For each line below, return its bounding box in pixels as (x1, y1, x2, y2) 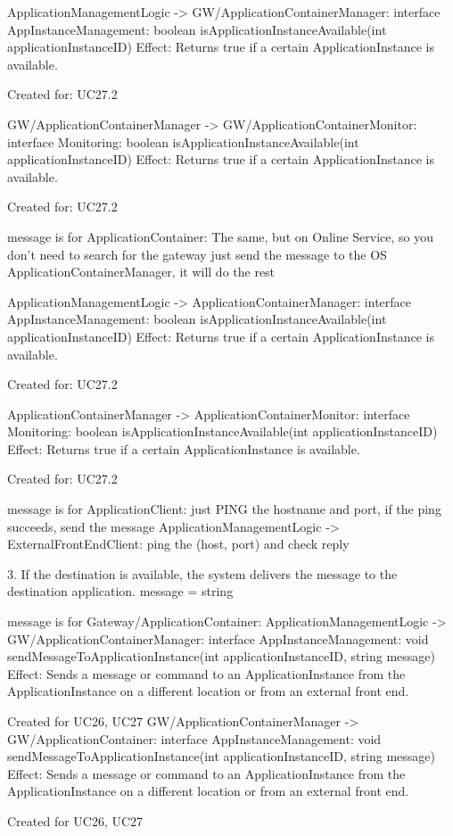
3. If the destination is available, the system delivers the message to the (7, 564, 398, 583)
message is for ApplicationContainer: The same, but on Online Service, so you (7, 227, 434, 245)
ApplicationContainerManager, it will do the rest (7, 262, 276, 281)
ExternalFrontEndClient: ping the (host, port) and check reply (7, 534, 350, 553)
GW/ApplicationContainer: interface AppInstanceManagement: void (7, 729, 382, 748)
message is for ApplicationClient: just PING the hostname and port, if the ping (7, 500, 441, 518)
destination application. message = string (7, 582, 234, 600)
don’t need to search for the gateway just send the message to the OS (7, 244, 387, 263)
